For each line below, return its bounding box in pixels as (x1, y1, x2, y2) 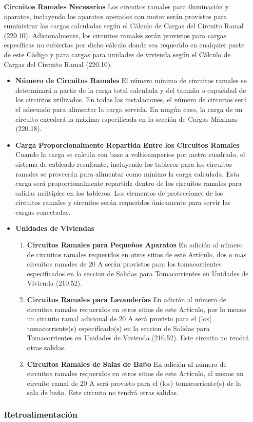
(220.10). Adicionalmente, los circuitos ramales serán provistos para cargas (4, 30, 227, 40)
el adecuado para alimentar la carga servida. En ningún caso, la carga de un (15, 104, 243, 114)
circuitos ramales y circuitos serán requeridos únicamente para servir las (15, 197, 231, 207)
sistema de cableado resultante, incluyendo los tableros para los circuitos (15, 158, 232, 169)
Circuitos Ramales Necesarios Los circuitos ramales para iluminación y (4, 1, 229, 11)
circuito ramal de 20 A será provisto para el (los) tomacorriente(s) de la (27, 378, 241, 388)
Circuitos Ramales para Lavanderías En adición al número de (27, 294, 226, 305)
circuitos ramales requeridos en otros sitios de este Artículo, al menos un (27, 368, 244, 378)
